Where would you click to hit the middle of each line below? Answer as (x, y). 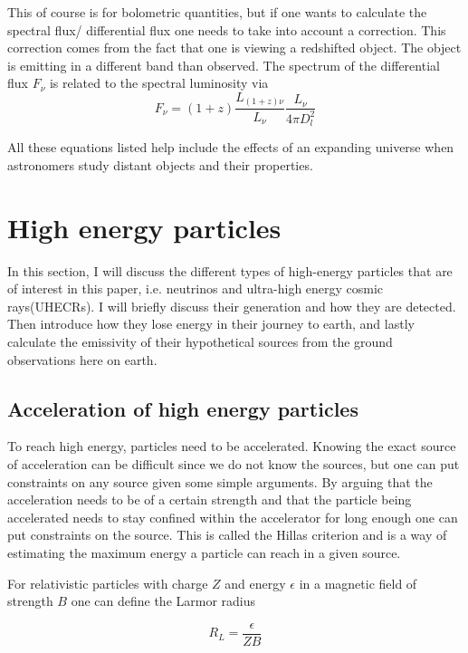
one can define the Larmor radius (163, 601)
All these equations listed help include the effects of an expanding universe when (231, 147)
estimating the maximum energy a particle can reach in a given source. (204, 552)
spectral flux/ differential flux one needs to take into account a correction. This (227, 29)
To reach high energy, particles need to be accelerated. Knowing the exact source (232, 446)
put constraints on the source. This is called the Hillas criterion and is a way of (227, 535)
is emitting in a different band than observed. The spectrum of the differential (224, 65)
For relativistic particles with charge (108, 583)
